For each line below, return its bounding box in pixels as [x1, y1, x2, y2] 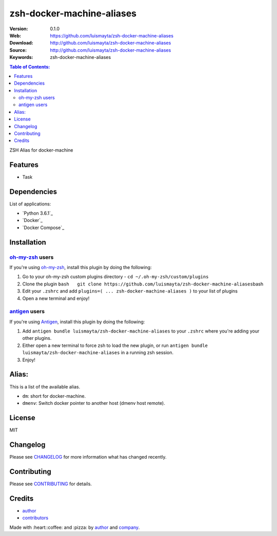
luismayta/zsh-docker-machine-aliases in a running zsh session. [22, 349, 174, 356]
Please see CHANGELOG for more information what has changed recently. [9, 454, 167, 460]
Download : [9, 40, 33, 46]
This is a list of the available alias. [9, 383, 81, 389]
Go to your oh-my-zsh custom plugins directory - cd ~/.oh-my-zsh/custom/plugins [22, 274, 209, 280]
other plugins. [22, 335, 52, 341]
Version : [9, 26, 28, 32]
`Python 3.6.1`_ [22, 210, 53, 216]
